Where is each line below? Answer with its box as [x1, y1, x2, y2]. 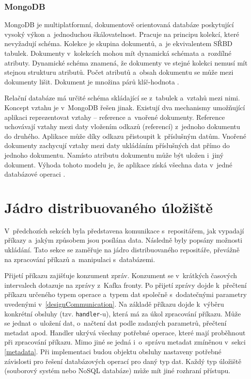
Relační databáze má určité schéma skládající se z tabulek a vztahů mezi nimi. [4, 93, 240, 103]
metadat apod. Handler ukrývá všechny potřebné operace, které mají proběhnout [4, 327, 246, 337]
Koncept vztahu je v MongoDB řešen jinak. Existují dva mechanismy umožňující [4, 102, 245, 112]
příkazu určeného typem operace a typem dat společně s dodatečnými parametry [4, 289, 247, 299]
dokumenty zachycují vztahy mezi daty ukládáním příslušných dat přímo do [4, 140, 230, 150]
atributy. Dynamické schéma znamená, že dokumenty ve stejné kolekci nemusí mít [4, 57, 248, 67]
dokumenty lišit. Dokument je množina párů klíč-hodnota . [4, 76, 179, 86]
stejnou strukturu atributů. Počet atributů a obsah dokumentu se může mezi [4, 67, 234, 77]
